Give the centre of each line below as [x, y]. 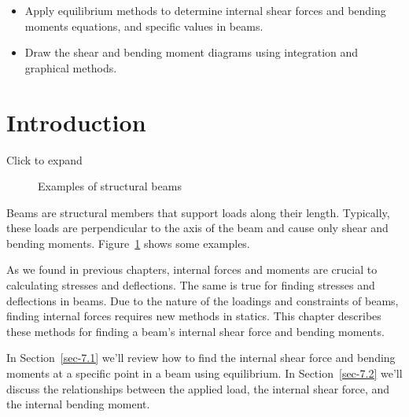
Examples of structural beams [110, 186]
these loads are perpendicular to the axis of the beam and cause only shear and [197, 228]
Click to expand [44, 159]
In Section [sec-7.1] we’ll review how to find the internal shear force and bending [201, 358]
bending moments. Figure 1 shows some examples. [128, 243]
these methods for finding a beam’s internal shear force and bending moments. [195, 331]
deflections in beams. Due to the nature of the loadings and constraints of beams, [203, 300]
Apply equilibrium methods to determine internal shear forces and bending [205, 10]
